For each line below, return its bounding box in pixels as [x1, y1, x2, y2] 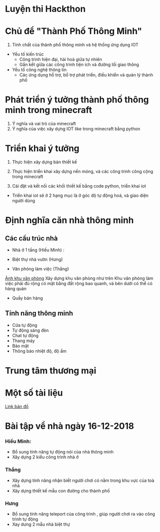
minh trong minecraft [5, 105, 92, 115]
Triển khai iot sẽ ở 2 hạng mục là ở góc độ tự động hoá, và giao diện [12, 192, 149, 198]
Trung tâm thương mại [5, 365, 96, 376]
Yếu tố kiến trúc [12, 51, 44, 57]
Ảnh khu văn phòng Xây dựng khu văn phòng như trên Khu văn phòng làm [5, 275, 154, 281]
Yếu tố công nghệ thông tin [12, 67, 67, 73]
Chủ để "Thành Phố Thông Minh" [5, 26, 142, 37]
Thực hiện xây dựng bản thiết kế [12, 159, 77, 165]
